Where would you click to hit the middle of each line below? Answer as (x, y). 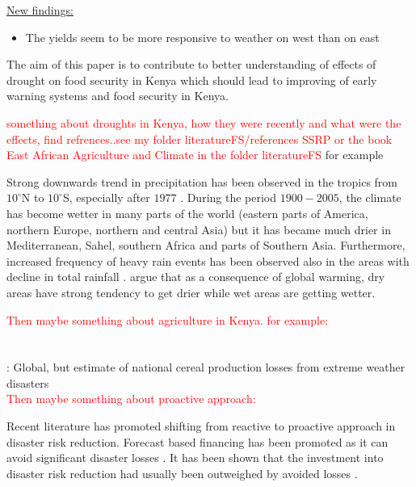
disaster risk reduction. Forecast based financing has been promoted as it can (197, 441)
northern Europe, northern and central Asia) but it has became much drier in (199, 229)
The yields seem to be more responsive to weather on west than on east (202, 37)
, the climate (370, 197)
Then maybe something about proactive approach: (131, 399)
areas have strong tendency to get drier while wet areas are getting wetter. (191, 292)
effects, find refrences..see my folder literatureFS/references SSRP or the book (200, 139)
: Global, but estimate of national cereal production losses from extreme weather (206, 367)
